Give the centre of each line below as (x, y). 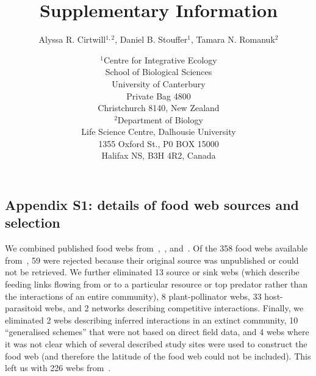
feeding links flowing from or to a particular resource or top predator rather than (156, 284)
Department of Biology (160, 119)
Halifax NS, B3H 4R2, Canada (159, 155)
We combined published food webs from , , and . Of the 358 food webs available (156, 248)
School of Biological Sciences (159, 72)
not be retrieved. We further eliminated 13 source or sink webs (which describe (152, 272)
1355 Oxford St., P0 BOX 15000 (159, 143)
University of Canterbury (159, 83)
